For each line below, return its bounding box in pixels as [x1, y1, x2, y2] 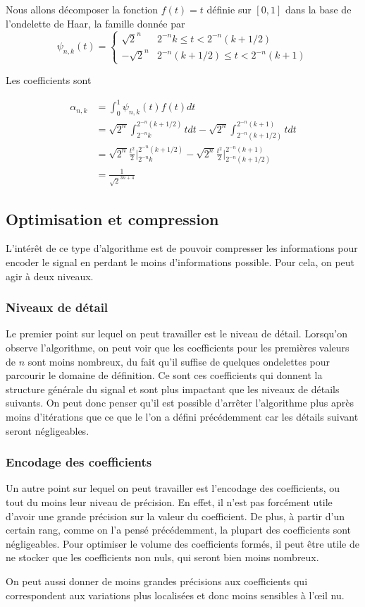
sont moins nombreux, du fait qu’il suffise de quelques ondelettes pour [27, 354, 330, 368]
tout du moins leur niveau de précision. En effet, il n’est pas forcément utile [6, 495, 333, 510]
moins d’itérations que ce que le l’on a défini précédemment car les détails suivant [6, 409, 359, 424]
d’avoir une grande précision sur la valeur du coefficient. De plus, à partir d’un [6, 508, 345, 523]
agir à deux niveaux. [6, 268, 94, 283]
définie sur [206, 2, 252, 16]
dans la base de [285, 2, 352, 16]
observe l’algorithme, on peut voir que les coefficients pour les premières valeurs [6, 340, 349, 355]
